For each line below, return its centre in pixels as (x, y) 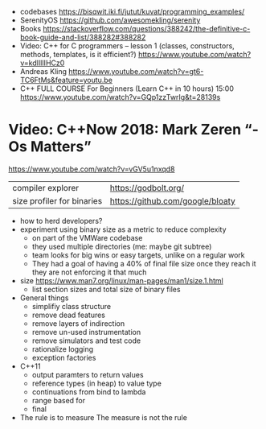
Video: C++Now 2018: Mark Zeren (125, 130)
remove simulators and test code (86, 340)
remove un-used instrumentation (86, 332)
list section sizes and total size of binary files (106, 289)
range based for (59, 400)
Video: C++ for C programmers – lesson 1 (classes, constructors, (127, 46)
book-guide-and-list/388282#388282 (83, 37)
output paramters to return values (88, 374)
